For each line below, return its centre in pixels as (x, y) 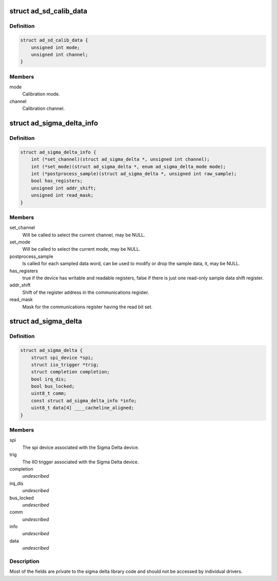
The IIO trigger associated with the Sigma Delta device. (81, 462)
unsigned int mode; (56, 47)
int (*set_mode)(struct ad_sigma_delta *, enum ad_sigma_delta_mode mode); (128, 166)
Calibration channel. (44, 108)
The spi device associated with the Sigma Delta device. (81, 447)
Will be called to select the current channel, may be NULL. (84, 235)
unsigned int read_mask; (62, 195)
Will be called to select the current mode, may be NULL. (81, 249)
